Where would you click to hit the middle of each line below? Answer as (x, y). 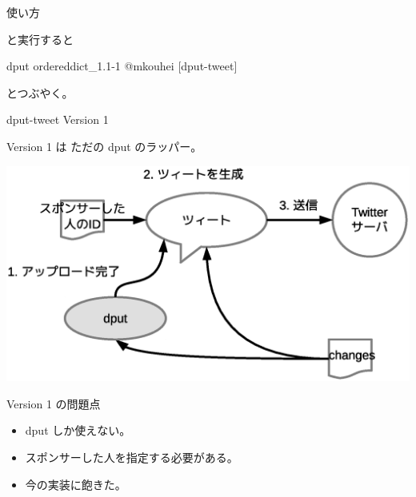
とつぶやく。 (40, 92)
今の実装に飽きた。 (76, 484)
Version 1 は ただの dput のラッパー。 (104, 146)
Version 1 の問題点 (54, 403)
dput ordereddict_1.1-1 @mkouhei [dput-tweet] (122, 66)
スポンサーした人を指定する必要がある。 (132, 457)
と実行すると (40, 39)
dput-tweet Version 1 (58, 119)
